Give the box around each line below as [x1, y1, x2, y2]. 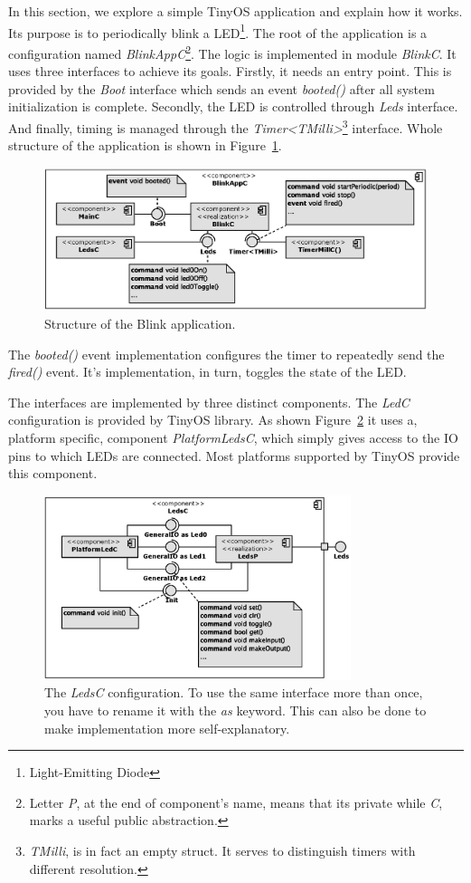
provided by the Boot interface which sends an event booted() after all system [8, 79, 435, 98]
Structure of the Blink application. [44, 314, 236, 333]
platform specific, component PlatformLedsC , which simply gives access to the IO [8, 428, 458, 447]
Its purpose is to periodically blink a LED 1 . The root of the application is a [8, 20, 428, 42]
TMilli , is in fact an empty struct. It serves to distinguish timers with [29, 840, 416, 859]
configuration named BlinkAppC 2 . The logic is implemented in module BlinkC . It [8, 41, 457, 62]
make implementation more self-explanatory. [44, 718, 290, 737]
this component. [8, 464, 98, 483]
